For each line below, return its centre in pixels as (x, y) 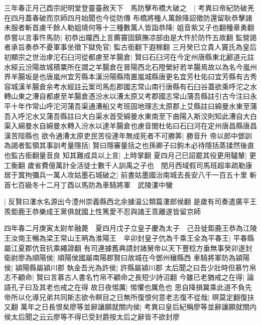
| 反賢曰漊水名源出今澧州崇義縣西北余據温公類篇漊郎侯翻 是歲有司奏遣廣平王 (130, 201)
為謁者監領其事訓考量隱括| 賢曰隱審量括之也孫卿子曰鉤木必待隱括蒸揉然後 (126, 145)
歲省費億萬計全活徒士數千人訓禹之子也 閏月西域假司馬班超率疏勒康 (140, 165)
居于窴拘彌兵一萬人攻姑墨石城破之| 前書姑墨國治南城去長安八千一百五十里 (126, 175)
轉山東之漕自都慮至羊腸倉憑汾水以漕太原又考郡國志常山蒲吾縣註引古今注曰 (127, 96)
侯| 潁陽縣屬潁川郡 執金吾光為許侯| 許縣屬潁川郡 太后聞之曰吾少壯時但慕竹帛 (130, 267)
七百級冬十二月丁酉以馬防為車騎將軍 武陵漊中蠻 (92, 184)
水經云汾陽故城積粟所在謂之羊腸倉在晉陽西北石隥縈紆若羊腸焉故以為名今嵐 (127, 66)
